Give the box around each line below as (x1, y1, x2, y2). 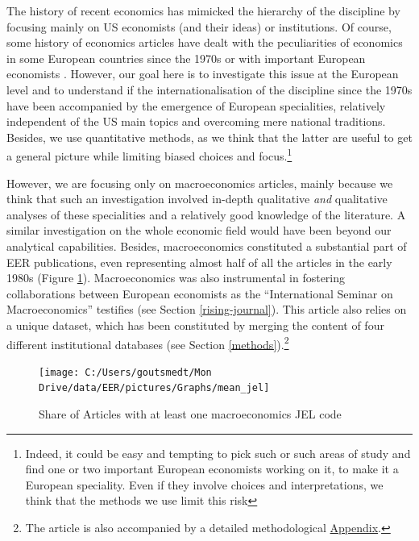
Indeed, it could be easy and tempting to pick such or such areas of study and (25, 444, 411, 461)
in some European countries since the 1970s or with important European (6, 49, 366, 66)
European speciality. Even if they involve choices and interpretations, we (25, 476, 384, 493)
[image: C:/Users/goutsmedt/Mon (39, 366, 212, 378)
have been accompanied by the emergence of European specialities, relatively (6, 97, 386, 114)
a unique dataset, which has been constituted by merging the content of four (6, 316, 384, 333)
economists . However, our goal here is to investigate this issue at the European (6, 65, 399, 82)
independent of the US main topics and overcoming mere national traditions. (6, 113, 386, 130)
